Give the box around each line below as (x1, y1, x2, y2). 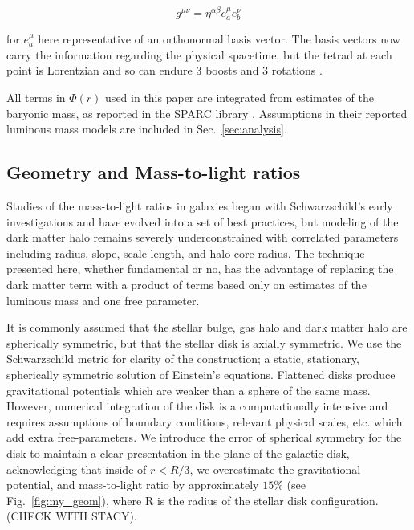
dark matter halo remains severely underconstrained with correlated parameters (6, 229, 399, 246)
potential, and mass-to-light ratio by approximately (6, 476, 259, 493)
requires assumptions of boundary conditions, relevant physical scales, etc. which (6, 413, 403, 430)
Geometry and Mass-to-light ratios (6, 160, 301, 185)
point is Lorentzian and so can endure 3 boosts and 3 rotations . (6, 62, 323, 79)
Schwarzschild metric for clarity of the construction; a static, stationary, (6, 350, 359, 367)
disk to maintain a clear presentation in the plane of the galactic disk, (6, 444, 350, 461)
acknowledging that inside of (6, 460, 147, 477)
